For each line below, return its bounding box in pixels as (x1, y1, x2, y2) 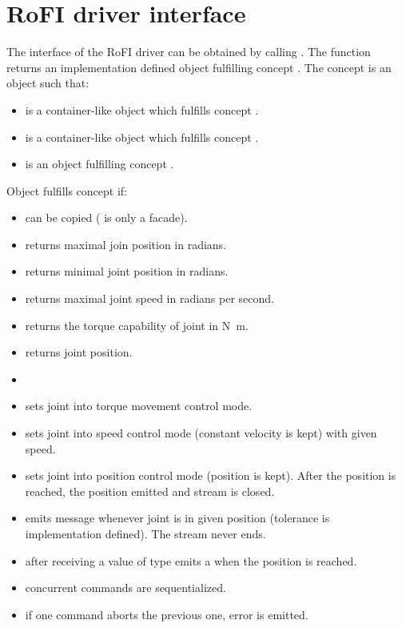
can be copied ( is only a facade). (25, 209, 188, 226)
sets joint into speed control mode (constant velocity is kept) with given (25, 425, 377, 441)
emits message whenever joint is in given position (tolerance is (25, 509, 330, 526)
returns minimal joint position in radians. (25, 263, 229, 280)
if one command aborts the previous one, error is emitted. (25, 606, 308, 622)
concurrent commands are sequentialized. (25, 579, 226, 596)
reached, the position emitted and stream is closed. (25, 482, 275, 499)
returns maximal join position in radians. (25, 235, 227, 252)
